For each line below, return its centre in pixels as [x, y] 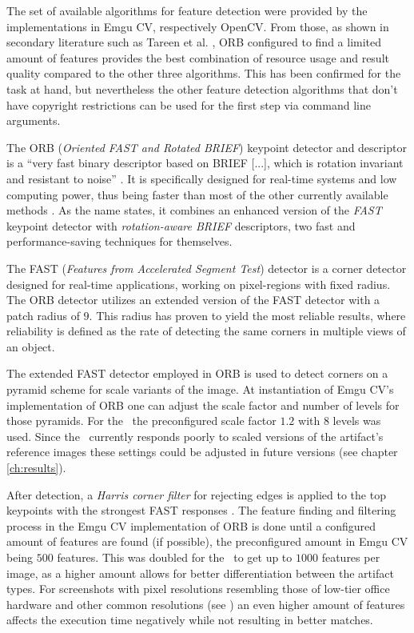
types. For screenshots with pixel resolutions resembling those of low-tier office [198, 589]
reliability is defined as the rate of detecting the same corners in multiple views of [206, 331]
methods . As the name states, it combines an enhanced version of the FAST [194, 210]
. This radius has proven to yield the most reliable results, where [247, 315]
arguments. [34, 120]
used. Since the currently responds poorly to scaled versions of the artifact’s [195, 436]
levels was [357, 421]
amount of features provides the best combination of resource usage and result [198, 57]
